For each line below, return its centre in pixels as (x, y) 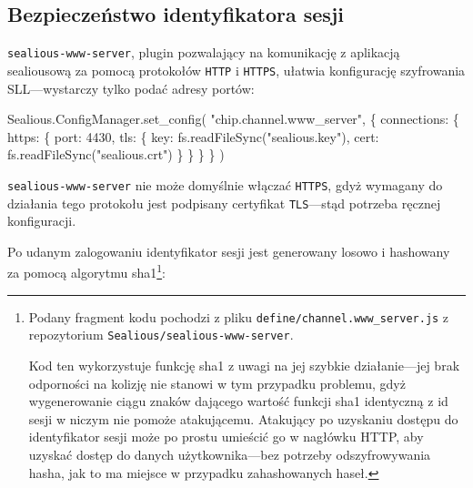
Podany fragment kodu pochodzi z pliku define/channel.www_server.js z (239, 316)
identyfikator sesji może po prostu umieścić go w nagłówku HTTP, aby (226, 437)
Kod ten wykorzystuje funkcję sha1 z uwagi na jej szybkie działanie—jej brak (244, 365)
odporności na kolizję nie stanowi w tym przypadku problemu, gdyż (217, 383)
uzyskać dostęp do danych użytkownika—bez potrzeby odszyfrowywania (230, 454)
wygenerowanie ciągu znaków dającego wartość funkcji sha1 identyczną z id (238, 401)
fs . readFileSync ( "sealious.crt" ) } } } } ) (116, 154)
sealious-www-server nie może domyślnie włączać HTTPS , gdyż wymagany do (225, 184)
